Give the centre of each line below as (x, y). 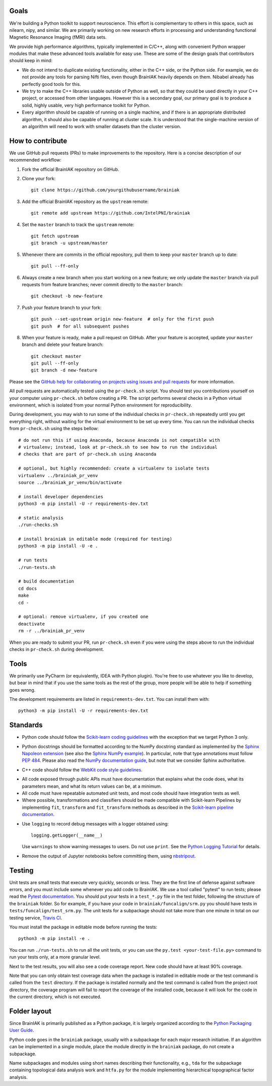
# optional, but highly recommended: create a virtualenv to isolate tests (114, 469)
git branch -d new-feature (64, 370)
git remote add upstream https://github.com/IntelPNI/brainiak (111, 213)
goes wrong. (22, 690)
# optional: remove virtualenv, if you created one (83, 617)
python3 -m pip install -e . (54, 939)
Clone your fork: (39, 179)
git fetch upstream (55, 236)
